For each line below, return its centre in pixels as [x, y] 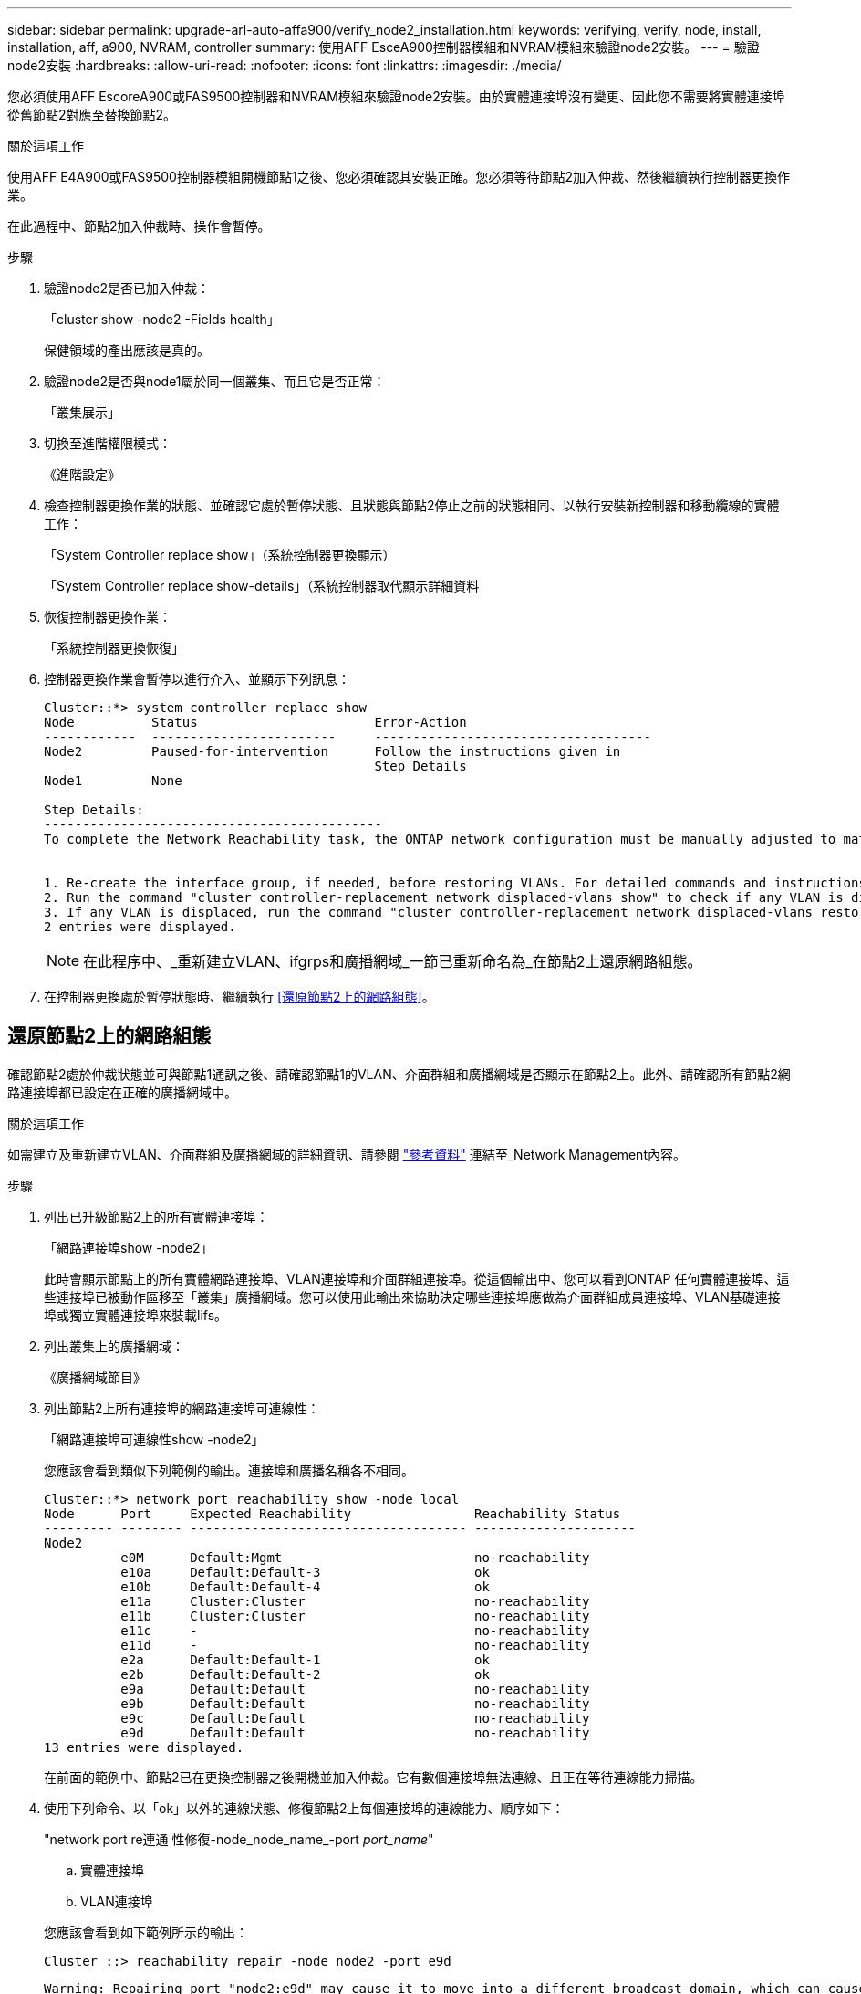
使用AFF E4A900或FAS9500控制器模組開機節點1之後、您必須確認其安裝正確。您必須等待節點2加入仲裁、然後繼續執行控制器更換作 [399, 177]
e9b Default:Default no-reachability [355, 1703]
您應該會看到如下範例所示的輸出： [146, 1932]
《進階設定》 [82, 474]
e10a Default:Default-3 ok [305, 1572]
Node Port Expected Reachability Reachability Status [332, 1513]
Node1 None [113, 781]
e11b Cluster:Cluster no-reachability [355, 1616]
